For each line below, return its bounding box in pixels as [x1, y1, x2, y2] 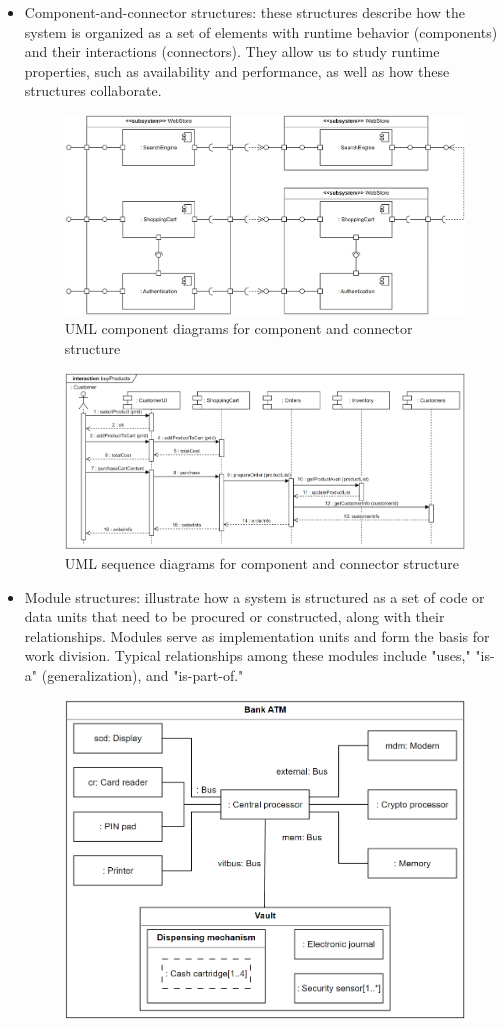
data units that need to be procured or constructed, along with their [24, 606, 445, 627]
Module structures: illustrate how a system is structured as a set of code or [24, 586, 485, 607]
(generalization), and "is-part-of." [41, 665, 244, 686]
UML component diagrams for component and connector [64, 318, 413, 339]
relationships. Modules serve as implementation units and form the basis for [24, 625, 490, 646]
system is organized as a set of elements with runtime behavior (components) [24, 21, 498, 42]
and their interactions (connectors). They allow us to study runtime [24, 41, 440, 62]
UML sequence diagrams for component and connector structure [64, 553, 459, 574]
